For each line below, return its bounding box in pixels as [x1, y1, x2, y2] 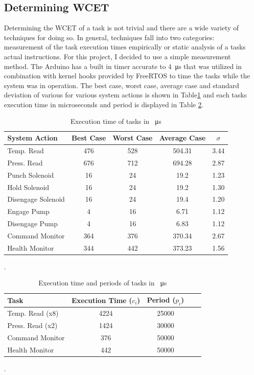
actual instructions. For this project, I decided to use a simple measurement [4, 51, 231, 61]
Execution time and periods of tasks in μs [38, 278, 167, 288]
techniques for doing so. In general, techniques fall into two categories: [4, 32, 214, 42]
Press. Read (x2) [7, 320, 58, 330]
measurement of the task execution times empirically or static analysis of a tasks [4, 42, 246, 52]
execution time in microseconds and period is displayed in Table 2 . [4, 99, 204, 109]
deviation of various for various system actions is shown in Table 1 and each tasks [4, 90, 247, 100]
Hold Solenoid [7, 182, 49, 192]
